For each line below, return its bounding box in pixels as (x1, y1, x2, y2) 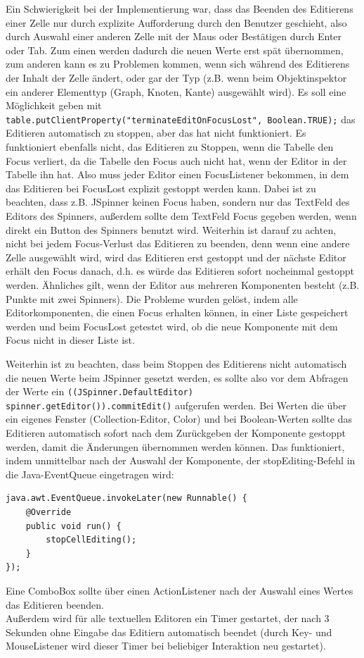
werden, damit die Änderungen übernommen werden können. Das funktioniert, (6, 439, 345, 454)
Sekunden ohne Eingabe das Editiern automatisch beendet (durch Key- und (6, 624, 332, 639)
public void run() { (25, 521, 122, 531)
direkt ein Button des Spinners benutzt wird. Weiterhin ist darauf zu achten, (6, 222, 337, 237)
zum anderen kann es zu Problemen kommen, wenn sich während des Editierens (6, 56, 350, 71)
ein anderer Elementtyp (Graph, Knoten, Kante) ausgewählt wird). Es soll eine (6, 84, 346, 99)
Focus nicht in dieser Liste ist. (6, 333, 135, 347)
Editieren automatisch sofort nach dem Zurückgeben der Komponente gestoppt (6, 426, 346, 440)
